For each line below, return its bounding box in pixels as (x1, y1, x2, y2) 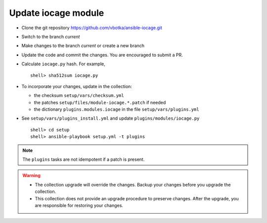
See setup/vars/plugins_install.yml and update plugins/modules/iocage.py (21, 115, 200, 121)
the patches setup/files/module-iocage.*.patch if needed (34, 99, 166, 105)
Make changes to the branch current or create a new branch (21, 43, 145, 49)
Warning (22, 173, 41, 178)
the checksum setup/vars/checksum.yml (34, 92, 124, 98)
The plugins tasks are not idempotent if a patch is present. (22, 156, 145, 163)
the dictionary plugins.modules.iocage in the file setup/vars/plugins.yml (34, 106, 200, 112)
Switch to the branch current (21, 34, 80, 40)
